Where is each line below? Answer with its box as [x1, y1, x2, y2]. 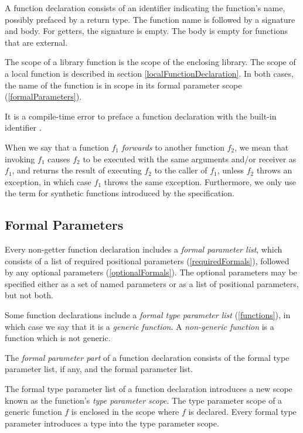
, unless [217, 164, 244, 176]
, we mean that [234, 141, 289, 153]
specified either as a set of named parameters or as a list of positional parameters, [5, 277, 299, 289]
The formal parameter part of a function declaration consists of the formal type [5, 351, 290, 363]
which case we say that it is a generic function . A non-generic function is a [5, 320, 274, 332]
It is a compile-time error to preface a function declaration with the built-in [5, 110, 277, 122]
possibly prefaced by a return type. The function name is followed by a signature [5, 13, 295, 25]
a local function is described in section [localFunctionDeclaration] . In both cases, [5, 67, 294, 79]
